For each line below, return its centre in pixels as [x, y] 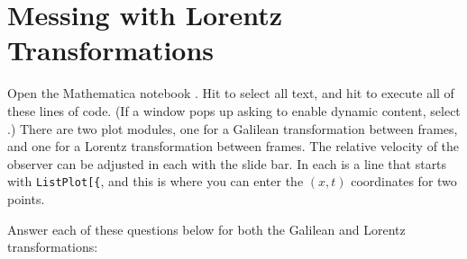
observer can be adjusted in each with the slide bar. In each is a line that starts [227, 163]
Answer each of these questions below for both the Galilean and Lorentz [206, 229]
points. [26, 198]
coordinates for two [404, 181]
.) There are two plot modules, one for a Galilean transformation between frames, [233, 128]
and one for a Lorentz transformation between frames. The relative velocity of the [233, 146]
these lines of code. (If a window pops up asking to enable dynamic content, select [234, 110]
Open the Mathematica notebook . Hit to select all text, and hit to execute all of [231, 93]
